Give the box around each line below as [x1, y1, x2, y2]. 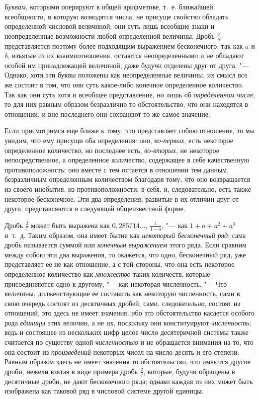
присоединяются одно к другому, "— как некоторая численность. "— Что [4, 278, 227, 289]
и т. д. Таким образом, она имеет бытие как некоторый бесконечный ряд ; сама [4, 230, 246, 240]
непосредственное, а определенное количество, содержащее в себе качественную [4, 155, 250, 165]
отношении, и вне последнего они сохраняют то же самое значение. [4, 108, 210, 119]
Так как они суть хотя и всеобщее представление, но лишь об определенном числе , [4, 89, 255, 99]
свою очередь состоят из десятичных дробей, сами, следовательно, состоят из [4, 298, 240, 308]
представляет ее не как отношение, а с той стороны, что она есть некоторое [4, 259, 235, 269]
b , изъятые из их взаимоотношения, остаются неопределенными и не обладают [4, 50, 244, 61]
